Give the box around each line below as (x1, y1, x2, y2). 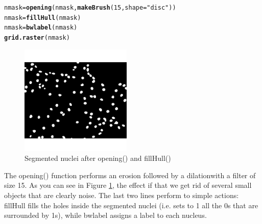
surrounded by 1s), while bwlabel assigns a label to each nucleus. (4, 210, 207, 220)
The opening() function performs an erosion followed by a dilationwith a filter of (4, 170, 256, 180)
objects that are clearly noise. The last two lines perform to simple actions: (4, 190, 239, 200)
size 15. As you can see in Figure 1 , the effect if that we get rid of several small (4, 180, 252, 190)
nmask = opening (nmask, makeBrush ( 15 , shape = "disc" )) (4, 4, 176, 11)
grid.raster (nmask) (4, 34, 70, 41)
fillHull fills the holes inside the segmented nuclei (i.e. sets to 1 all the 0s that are (4, 200, 258, 210)
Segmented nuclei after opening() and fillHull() (25, 153, 171, 163)
